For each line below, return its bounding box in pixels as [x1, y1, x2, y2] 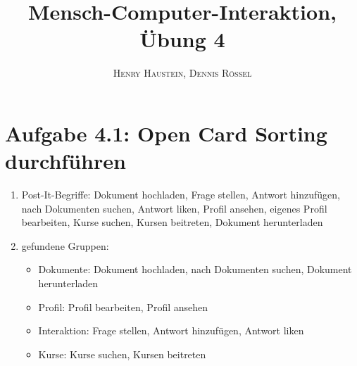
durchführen [5, 146, 126, 175]
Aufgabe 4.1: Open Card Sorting [5, 118, 327, 147]
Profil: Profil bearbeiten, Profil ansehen [38, 299, 208, 314]
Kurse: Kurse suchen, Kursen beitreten [38, 346, 206, 361]
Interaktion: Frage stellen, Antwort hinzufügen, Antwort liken [38, 323, 304, 338]
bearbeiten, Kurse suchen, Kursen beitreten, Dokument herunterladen [21, 215, 323, 229]
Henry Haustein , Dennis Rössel [113, 65, 252, 80]
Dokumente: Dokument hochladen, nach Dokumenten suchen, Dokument [38, 262, 352, 277]
